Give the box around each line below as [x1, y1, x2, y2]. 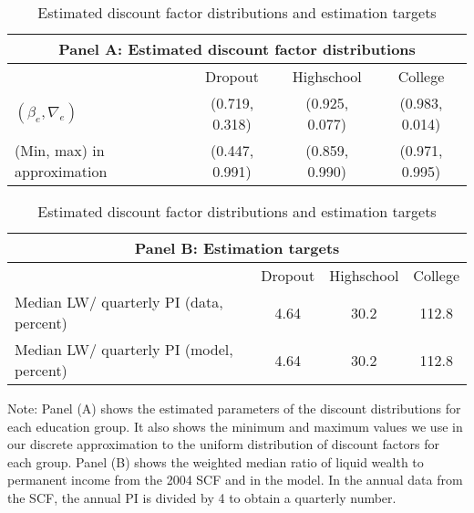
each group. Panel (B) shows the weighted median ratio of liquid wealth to [7, 452, 424, 471]
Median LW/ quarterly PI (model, [15, 339, 233, 360]
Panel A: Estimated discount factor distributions [58, 38, 416, 59]
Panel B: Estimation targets [134, 237, 340, 258]
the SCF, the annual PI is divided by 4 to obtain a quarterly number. [7, 487, 397, 507]
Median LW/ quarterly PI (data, [15, 291, 223, 312]
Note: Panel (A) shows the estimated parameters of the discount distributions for [7, 399, 461, 417]
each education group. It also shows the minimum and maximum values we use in [7, 416, 463, 435]
